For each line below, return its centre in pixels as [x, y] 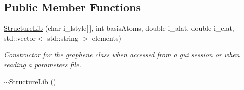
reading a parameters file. [43, 64]
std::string [63, 38]
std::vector [20, 38]
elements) [107, 38]
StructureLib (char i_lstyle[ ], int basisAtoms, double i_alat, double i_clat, [119, 28]
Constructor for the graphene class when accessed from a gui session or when [122, 54]
